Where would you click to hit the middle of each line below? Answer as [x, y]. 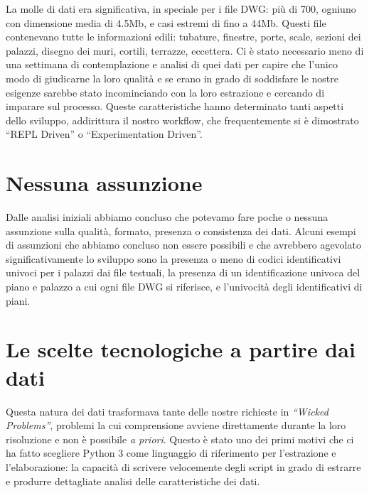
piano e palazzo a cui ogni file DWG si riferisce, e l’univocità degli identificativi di [184, 287]
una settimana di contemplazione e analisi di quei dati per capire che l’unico [172, 64]
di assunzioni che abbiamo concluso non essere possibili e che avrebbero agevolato [183, 245]
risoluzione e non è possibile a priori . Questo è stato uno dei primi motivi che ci [180, 439]
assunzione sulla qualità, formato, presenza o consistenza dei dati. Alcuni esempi [181, 231]
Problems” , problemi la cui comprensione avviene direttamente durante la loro [176, 425]
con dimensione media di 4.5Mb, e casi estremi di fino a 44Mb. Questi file [166, 22]
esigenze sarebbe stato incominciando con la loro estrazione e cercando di [165, 92]
